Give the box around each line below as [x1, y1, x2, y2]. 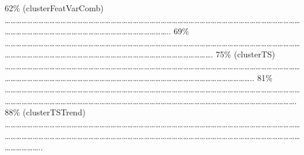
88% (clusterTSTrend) [5, 106, 85, 118]
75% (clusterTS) [216, 48, 275, 60]
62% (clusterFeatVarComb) [5, 2, 104, 14]
